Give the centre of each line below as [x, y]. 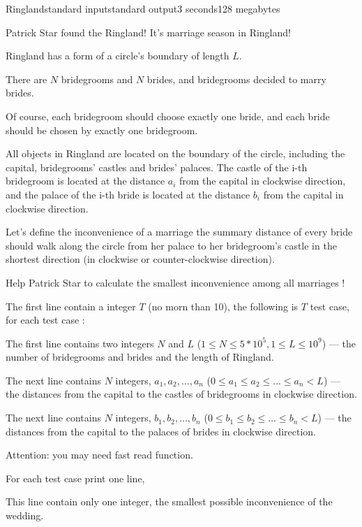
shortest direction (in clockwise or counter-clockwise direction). [140, 259]
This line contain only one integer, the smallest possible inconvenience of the [169, 501]
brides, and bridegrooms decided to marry [236, 79]
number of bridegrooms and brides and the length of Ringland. [140, 357]
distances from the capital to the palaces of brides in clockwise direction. [161, 431]
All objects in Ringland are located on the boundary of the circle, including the [175, 153]
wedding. [25, 515]
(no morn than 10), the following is [223, 306]
